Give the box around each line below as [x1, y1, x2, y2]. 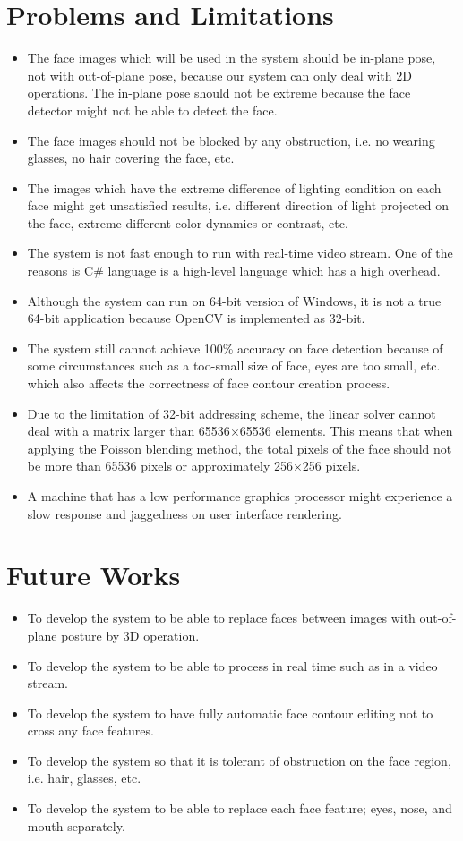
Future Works [6, 556, 181, 593]
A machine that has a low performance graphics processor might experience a [27, 487, 453, 505]
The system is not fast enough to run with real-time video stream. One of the [27, 243, 453, 262]
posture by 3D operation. [61, 625, 200, 644]
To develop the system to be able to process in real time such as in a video [27, 656, 438, 675]
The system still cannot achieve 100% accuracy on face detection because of [27, 338, 443, 357]
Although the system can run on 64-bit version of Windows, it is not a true [27, 291, 442, 310]
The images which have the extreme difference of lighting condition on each [27, 178, 442, 197]
